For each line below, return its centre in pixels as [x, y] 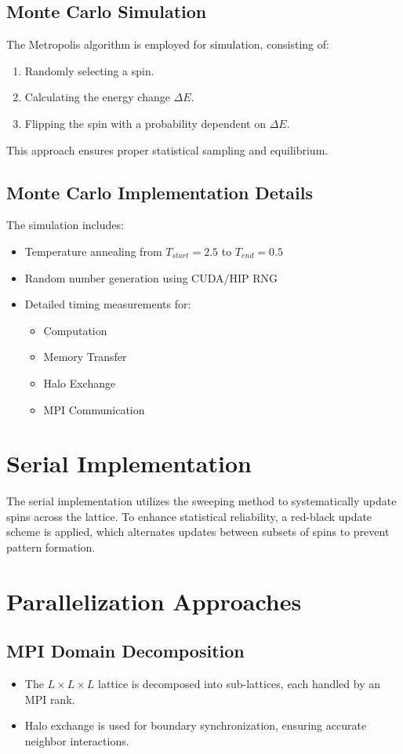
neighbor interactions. [77, 740]
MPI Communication [94, 409]
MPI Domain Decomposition [125, 651]
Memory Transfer [85, 357]
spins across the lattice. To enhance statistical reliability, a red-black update [189, 516]
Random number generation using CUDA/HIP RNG [151, 277]
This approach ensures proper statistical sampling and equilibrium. [167, 149]
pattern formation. [51, 547]
